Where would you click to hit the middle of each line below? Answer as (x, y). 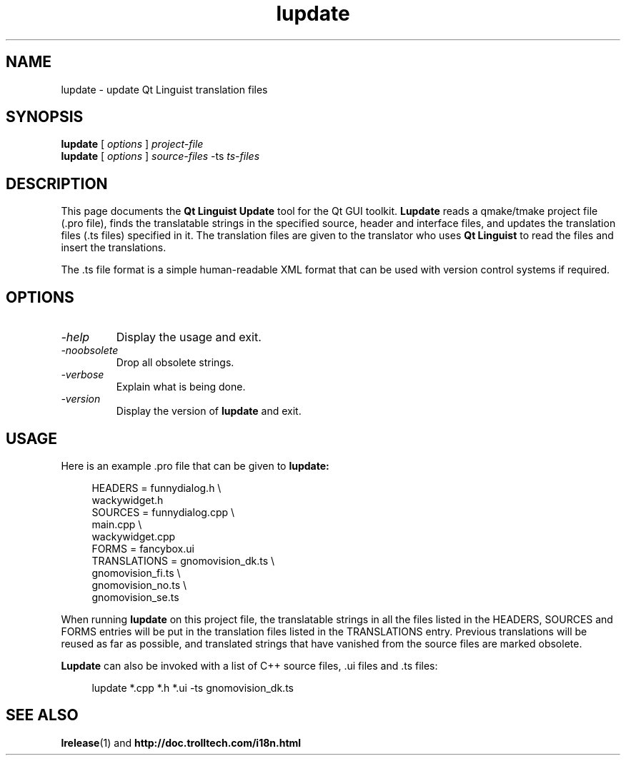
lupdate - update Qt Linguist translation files (164, 89)
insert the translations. (114, 248)
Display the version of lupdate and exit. (209, 411)
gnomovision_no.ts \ (139, 585)
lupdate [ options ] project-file (132, 144)
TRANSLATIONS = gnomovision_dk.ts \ (183, 560)
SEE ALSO (42, 715)
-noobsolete (90, 351)
